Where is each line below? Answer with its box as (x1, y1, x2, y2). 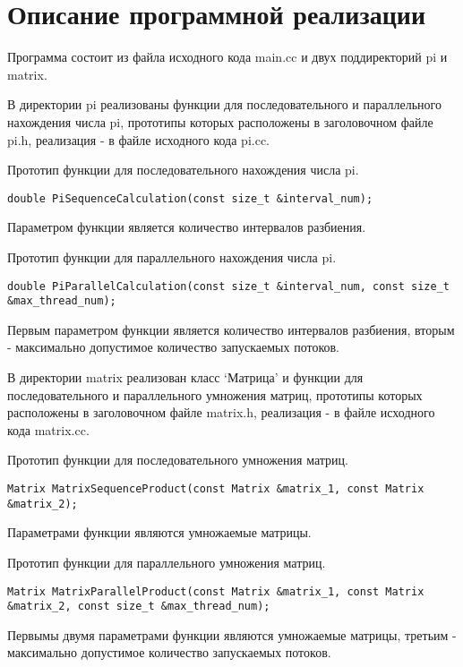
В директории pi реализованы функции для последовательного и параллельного (7, 95, 442, 114)
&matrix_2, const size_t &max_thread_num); (7, 600, 270, 613)
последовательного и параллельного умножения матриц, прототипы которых (7, 385, 423, 404)
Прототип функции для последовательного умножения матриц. (7, 450, 348, 469)
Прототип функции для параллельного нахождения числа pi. (7, 247, 337, 266)
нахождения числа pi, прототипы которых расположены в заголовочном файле (7, 112, 433, 131)
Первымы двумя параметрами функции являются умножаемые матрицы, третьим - (7, 625, 457, 644)
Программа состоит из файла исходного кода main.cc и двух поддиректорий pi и (7, 47, 448, 66)
